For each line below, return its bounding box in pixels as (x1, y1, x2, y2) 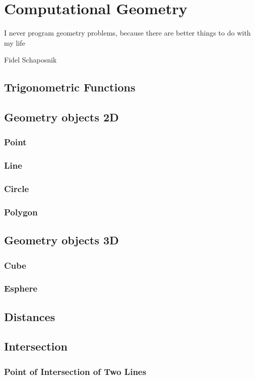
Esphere (4, 282, 38, 295)
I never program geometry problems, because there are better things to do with (4, 27, 251, 38)
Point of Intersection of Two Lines (4, 365, 147, 377)
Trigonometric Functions (4, 79, 135, 95)
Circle (4, 182, 29, 195)
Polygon (4, 205, 38, 218)
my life (4, 37, 25, 48)
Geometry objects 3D (4, 232, 119, 248)
